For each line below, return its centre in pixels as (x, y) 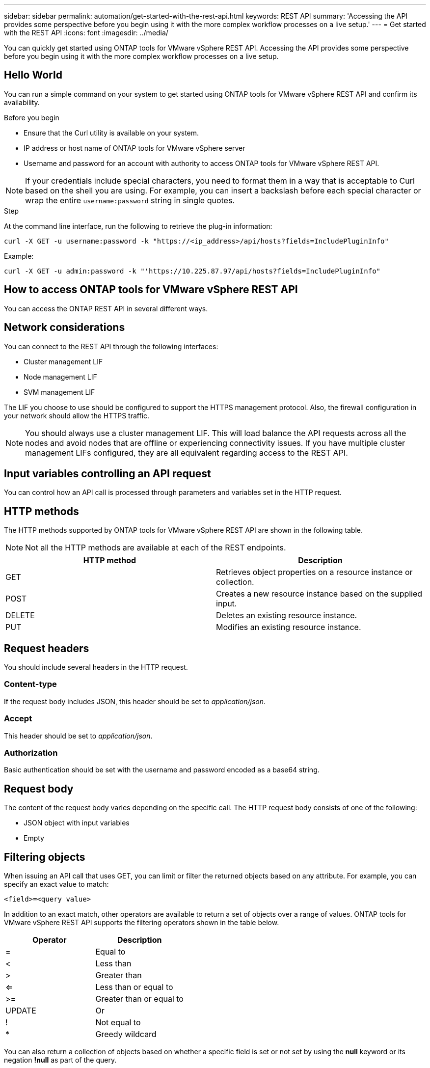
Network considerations (65, 328)
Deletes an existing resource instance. (287, 616)
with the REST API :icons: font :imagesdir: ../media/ (86, 33)
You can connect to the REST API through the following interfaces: (111, 346)
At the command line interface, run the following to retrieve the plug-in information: (138, 226)
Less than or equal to (134, 987)
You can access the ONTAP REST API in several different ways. (106, 308)
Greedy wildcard (126, 1034)
